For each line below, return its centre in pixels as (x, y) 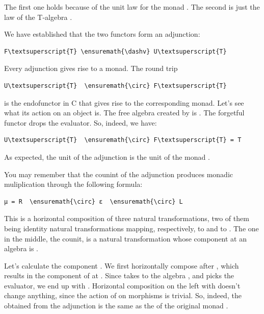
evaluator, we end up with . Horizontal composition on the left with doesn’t (122, 285)
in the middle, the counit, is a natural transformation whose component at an (125, 238)
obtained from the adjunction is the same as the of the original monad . (116, 306)
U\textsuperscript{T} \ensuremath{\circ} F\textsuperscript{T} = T (123, 140)
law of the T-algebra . (38, 17)
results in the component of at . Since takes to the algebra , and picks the (119, 275)
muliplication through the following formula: (73, 184)
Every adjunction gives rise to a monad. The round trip (91, 68)
